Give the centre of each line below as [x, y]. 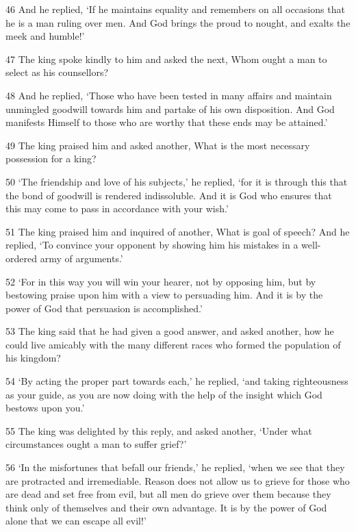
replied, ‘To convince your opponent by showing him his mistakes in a [152, 245]
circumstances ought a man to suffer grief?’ [96, 444]
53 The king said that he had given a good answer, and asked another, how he [170, 331]
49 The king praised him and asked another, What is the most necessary [158, 145]
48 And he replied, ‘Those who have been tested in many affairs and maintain [169, 95]
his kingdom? [33, 358]
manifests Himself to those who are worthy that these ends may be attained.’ [167, 122]
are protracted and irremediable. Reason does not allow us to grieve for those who [178, 480]
